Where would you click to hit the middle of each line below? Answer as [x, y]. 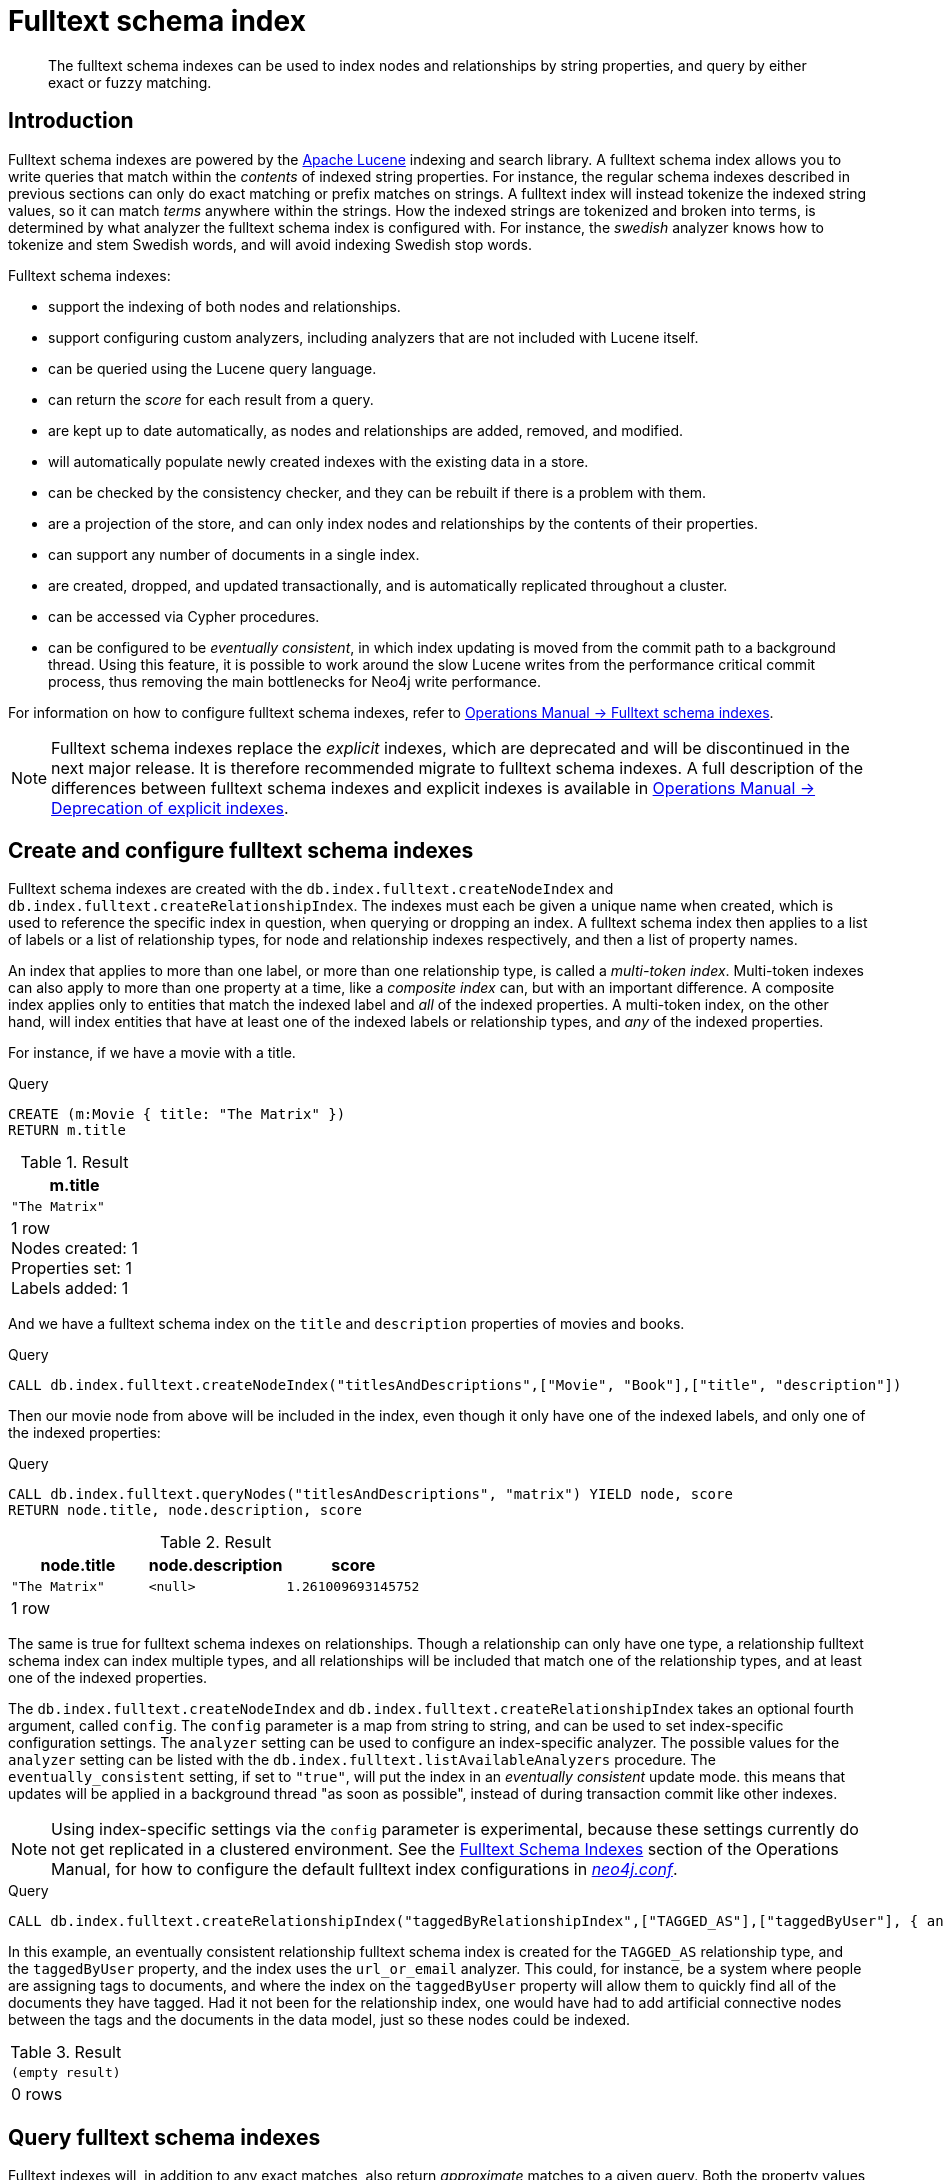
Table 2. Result [215, 1542]
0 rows [37, 2094]
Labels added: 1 [70, 1288]
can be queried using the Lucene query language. [212, 368]
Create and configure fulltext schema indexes [241, 851]
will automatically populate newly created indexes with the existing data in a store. [318, 461]
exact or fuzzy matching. [130, 82]
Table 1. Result [74, 1162]
